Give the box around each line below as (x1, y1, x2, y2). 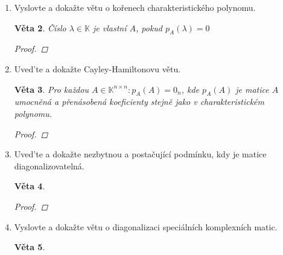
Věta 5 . (14, 241, 45, 253)
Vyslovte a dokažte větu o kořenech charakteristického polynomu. (14, 1, 256, 13)
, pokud (135, 21, 163, 34)
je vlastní (92, 21, 127, 34)
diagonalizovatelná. (14, 159, 84, 172)
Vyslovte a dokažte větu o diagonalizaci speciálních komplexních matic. (14, 220, 278, 233)
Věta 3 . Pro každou (14, 83, 89, 95)
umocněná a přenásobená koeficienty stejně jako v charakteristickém (14, 95, 264, 108)
